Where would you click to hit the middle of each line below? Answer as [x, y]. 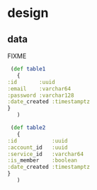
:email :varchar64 [39, 89]
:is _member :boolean [42, 160]
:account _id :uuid [38, 147]
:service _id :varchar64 [45, 154]
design [28, 13]
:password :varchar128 [41, 95]
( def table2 [28, 128]
